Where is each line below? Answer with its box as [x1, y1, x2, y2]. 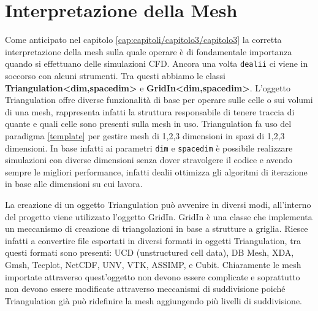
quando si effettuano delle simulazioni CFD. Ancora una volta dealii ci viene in [5, 57, 308, 70]
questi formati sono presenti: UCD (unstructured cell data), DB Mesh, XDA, [5, 246, 294, 259]
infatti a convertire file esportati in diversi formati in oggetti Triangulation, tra [5, 234, 301, 247]
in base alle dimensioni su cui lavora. [5, 177, 143, 190]
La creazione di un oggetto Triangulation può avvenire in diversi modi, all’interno [5, 198, 311, 210]
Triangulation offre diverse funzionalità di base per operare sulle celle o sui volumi [5, 93, 313, 106]
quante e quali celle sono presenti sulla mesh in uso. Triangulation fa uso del [5, 117, 292, 130]
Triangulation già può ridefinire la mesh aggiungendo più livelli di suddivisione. [5, 294, 302, 307]
